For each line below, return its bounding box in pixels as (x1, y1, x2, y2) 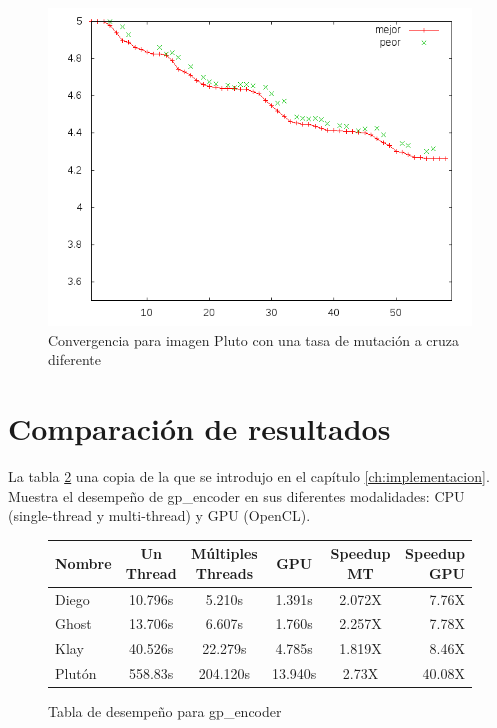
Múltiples (191, 543, 258, 564)
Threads (195, 562, 253, 583)
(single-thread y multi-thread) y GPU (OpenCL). (8, 505, 311, 526)
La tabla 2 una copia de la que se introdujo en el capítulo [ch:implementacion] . (8, 465, 490, 486)
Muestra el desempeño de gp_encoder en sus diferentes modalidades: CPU (8, 485, 465, 506)
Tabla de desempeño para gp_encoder (48, 701, 282, 722)
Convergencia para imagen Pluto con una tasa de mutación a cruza (48, 329, 460, 350)
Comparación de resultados (8, 407, 391, 448)
